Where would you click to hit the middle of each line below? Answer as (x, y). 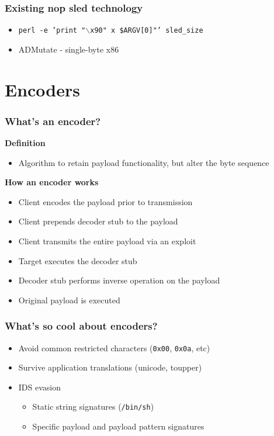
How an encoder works (52, 182)
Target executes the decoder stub (78, 260)
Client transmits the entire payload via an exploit (107, 241)
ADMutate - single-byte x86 (69, 49)
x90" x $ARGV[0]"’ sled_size (147, 31)
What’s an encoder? (53, 121)
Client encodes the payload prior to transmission (105, 201)
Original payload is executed (69, 300)
